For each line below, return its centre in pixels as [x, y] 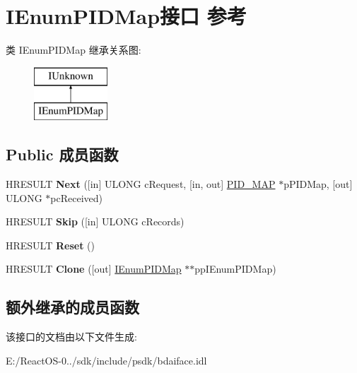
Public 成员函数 [62, 154]
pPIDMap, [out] [318, 184]
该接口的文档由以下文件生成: [71, 337]
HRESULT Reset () [50, 245]
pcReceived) [76, 197]
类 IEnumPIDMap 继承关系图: [74, 50]
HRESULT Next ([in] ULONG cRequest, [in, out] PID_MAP [141, 184]
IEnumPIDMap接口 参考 [126, 16]
